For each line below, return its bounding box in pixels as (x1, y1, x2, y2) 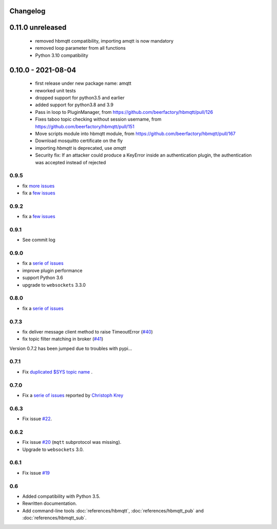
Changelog (9, 7, 46, 15)
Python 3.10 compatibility (35, 52, 88, 58)
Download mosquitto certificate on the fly (35, 138, 123, 144)
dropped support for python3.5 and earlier (35, 95, 125, 101)
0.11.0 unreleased (9, 23, 67, 32)
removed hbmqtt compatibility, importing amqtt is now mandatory (35, 38, 174, 44)
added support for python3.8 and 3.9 (35, 102, 114, 108)
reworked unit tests (35, 87, 76, 93)
